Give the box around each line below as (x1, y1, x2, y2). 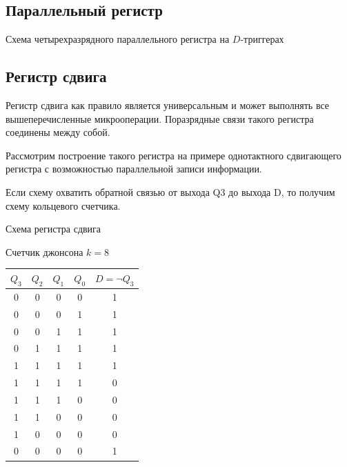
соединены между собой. (6, 125, 110, 139)
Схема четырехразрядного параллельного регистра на (6, 32, 230, 46)
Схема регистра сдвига (6, 221, 101, 236)
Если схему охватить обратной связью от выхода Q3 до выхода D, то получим (6, 184, 335, 199)
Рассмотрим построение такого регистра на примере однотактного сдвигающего (6, 148, 341, 162)
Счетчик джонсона (6, 244, 83, 259)
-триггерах (240, 32, 284, 46)
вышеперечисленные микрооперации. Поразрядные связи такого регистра (6, 111, 314, 126)
